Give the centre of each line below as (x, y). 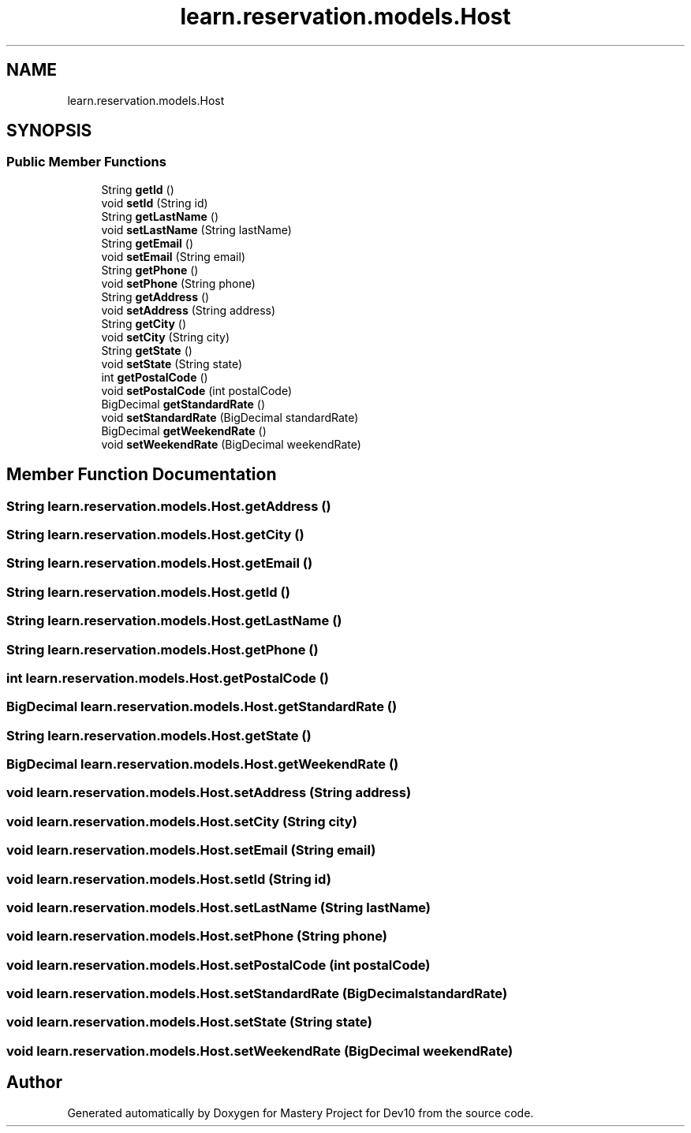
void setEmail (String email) (173, 256)
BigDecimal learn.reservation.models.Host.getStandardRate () (202, 707)
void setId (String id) (155, 203)
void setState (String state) (172, 363)
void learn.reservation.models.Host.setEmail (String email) (191, 850)
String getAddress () (155, 296)
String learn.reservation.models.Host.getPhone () (162, 649)
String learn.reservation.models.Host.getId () (148, 592)
